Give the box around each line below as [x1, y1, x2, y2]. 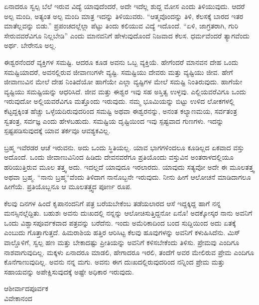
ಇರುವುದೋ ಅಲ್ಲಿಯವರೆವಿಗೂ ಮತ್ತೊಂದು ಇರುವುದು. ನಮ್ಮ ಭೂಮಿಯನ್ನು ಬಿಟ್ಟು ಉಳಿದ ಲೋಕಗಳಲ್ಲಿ [4, 96, 235, 106]
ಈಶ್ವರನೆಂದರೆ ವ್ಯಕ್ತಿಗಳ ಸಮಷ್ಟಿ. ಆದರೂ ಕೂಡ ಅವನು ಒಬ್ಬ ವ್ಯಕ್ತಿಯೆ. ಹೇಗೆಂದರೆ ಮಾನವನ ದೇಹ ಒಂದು [4, 56, 239, 67]
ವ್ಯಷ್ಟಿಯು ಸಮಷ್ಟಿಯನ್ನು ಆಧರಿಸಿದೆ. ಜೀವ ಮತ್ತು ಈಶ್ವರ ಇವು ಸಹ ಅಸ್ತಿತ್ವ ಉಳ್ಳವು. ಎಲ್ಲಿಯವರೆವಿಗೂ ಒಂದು [4, 86, 247, 96]
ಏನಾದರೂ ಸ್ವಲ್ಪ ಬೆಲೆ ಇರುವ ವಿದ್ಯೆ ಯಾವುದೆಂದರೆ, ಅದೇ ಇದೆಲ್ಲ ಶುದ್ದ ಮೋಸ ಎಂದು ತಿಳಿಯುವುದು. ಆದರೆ [4, 1, 245, 11]
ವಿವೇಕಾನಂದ [4, 293, 32, 304]
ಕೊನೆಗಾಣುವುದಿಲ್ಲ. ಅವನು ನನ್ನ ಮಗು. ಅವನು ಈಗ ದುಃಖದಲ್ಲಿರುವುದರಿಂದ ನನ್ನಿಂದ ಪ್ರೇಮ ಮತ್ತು [4, 257, 225, 267]
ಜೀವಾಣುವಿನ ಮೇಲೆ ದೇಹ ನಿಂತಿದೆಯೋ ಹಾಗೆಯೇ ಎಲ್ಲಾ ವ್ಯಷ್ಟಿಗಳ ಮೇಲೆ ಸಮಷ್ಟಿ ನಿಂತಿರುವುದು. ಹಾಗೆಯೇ [4, 76, 243, 87]
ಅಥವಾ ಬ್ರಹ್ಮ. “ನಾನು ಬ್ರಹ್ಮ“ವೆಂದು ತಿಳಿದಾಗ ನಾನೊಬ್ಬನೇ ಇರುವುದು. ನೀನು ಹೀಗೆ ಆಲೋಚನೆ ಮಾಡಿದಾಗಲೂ [4, 171, 251, 182]
